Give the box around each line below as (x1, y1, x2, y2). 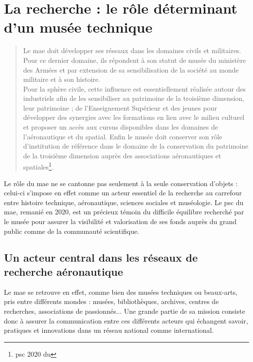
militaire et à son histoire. (23, 74, 100, 84)
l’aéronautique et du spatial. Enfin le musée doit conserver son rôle (23, 131, 222, 141)
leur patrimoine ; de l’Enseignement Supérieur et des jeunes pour (23, 102, 217, 113)
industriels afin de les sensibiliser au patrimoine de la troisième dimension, (23, 93, 245, 103)
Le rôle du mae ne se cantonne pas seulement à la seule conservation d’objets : (4, 178, 238, 188)
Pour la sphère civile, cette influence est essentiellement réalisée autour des (23, 83, 246, 94)
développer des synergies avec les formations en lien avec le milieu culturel (23, 112, 245, 122)
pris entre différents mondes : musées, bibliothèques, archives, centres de (4, 296, 219, 306)
